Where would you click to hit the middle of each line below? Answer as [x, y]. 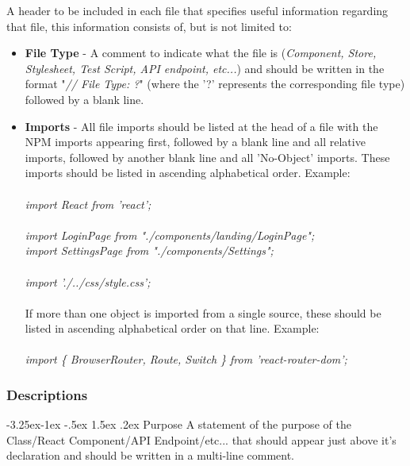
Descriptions [47, 394]
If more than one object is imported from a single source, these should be [203, 312]
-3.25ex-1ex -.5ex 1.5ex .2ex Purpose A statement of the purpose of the [179, 424]
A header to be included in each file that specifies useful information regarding [197, 10]
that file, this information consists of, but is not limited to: [149, 26]
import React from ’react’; [88, 204]
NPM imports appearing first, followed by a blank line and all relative [195, 142]
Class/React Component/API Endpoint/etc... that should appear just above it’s [201, 439]
